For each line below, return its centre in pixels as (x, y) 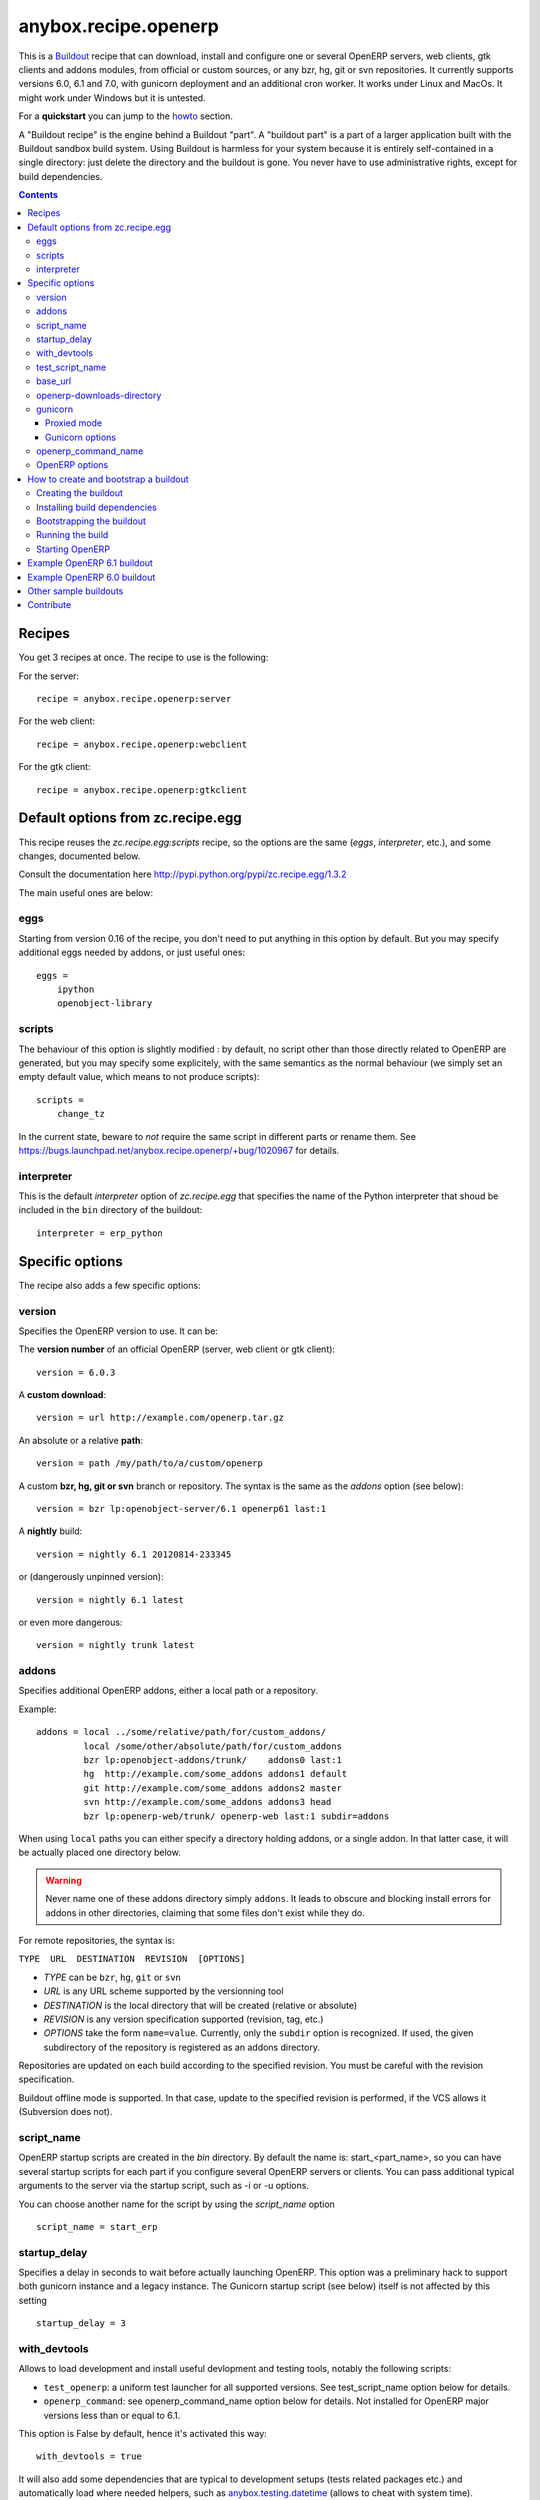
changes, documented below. (79, 856)
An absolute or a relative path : (81, 1440)
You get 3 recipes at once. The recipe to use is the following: (143, 657)
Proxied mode (74, 423)
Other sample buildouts (75, 591)
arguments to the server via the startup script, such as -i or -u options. (164, 2186)
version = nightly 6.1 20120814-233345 (134, 1554)
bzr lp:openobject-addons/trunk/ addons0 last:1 (212, 1760)
